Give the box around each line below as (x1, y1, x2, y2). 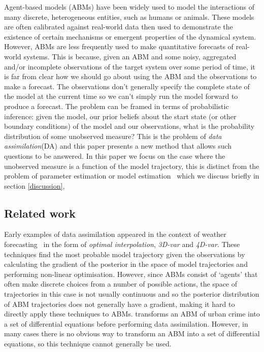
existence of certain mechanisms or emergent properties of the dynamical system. (4, 31, 256, 42)
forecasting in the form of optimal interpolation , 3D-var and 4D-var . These (4, 239, 240, 250)
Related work (4, 205, 76, 221)
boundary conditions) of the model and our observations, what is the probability (4, 121, 255, 131)
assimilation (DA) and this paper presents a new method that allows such (4, 140, 232, 151)
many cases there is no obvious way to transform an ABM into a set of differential (4, 328, 260, 339)
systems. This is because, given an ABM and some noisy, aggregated (23, 51, 237, 61)
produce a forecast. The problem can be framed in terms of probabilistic (4, 100, 229, 111)
